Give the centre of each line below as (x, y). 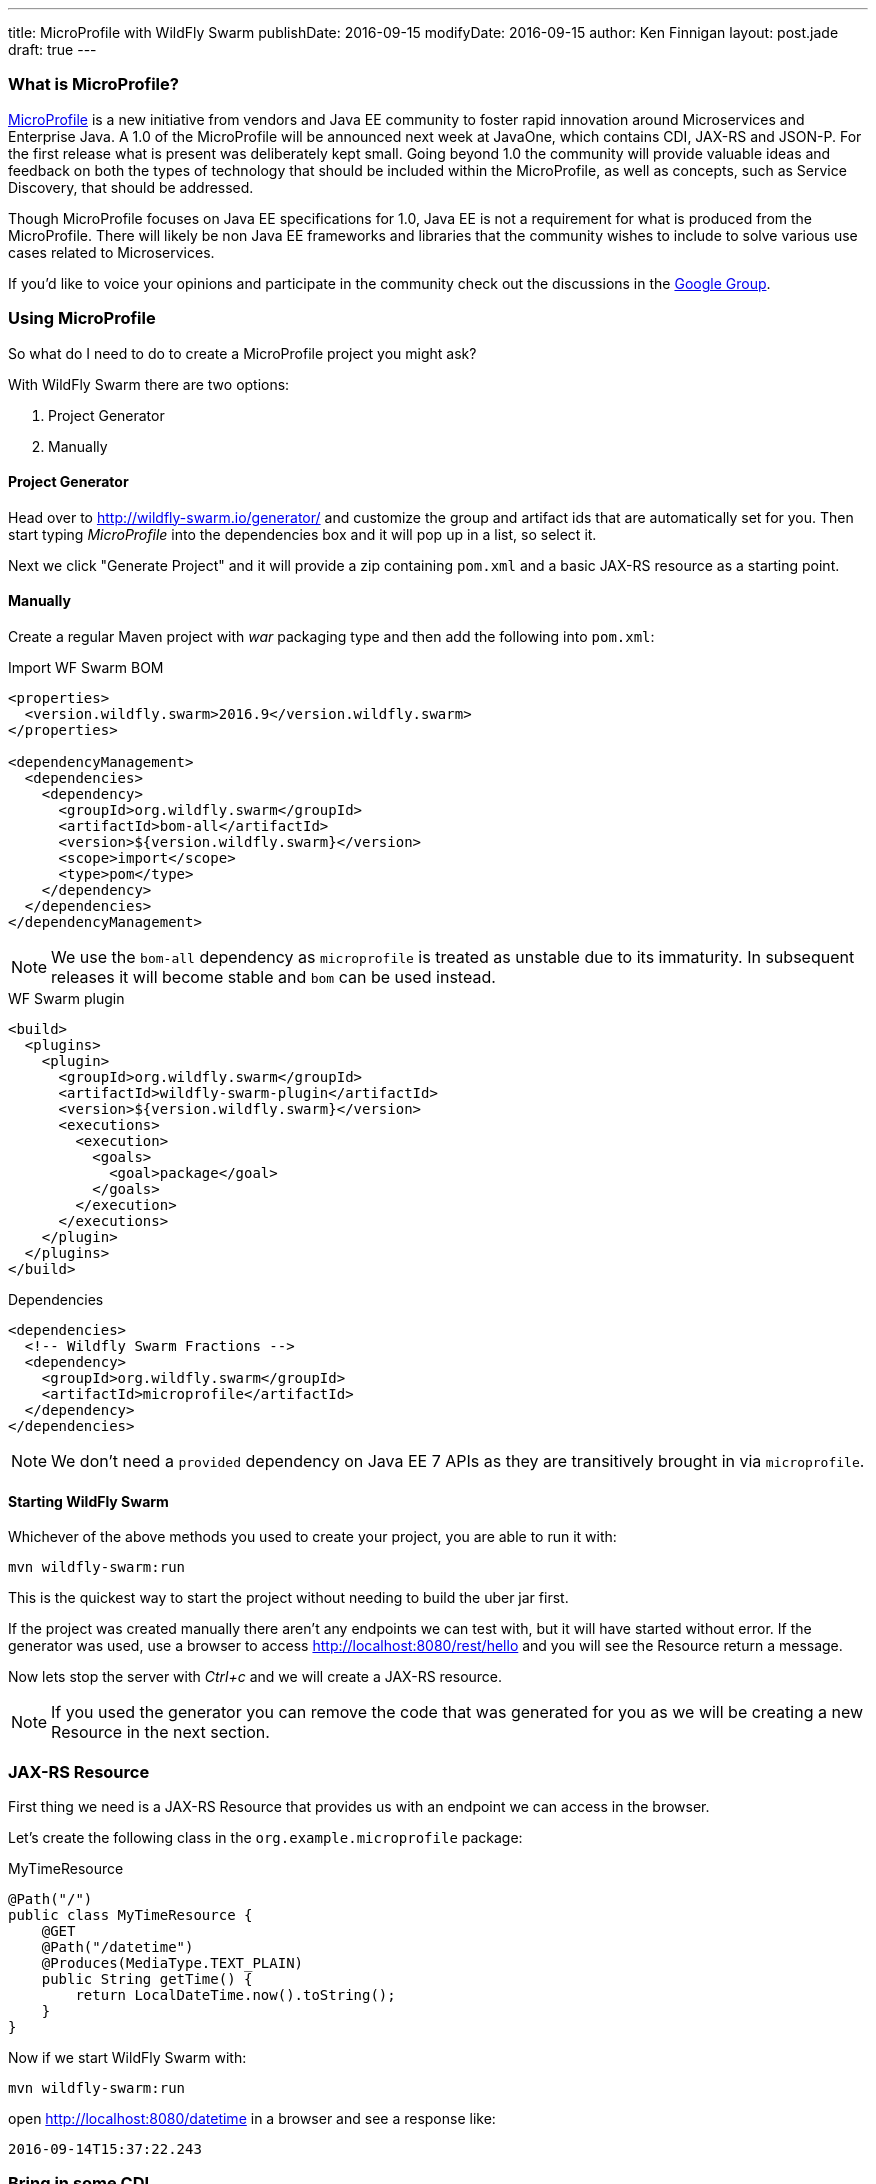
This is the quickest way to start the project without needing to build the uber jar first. (288, 1598)
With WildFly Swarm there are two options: (149, 384)
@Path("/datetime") (117, 1946)
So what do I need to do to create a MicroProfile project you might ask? (242, 353)
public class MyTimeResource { (130, 1914)
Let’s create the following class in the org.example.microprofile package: (265, 1837)
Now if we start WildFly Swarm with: (127, 2057)
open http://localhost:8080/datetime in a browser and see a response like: (252, 2118)
